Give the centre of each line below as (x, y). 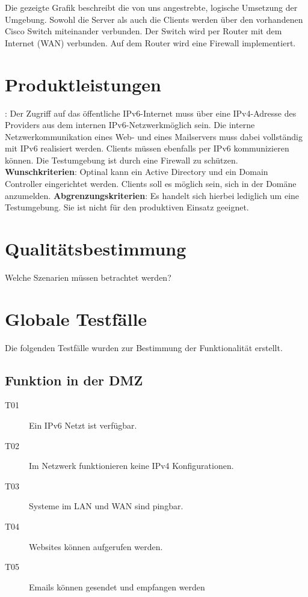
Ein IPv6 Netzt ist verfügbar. (83, 425)
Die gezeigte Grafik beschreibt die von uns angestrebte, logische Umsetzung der (151, 7)
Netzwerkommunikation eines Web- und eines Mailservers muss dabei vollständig (154, 136)
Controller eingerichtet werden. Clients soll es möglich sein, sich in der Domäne (151, 184)
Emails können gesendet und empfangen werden (117, 586)
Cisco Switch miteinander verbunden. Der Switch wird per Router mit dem (143, 31)
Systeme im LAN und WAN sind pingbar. (106, 506)
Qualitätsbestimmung (96, 249)
